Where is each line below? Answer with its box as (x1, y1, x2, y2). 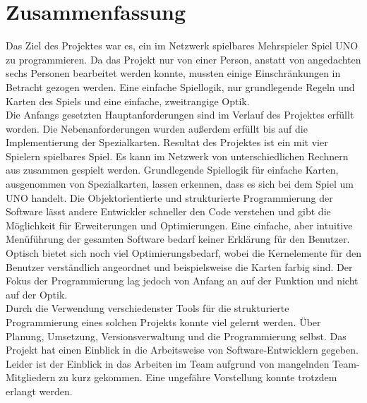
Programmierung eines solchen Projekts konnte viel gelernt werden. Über (6, 315, 321, 329)
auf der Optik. (6, 287, 68, 301)
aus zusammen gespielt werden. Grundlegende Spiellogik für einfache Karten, (6, 162, 339, 177)
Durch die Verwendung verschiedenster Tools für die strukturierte (6, 301, 289, 315)
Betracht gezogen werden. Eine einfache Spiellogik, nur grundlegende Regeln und (6, 79, 355, 94)
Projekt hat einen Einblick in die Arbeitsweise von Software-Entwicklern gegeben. (6, 342, 359, 357)
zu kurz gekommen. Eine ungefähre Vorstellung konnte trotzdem (59, 370, 337, 385)
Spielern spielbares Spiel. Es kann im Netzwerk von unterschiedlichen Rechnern (6, 148, 349, 163)
